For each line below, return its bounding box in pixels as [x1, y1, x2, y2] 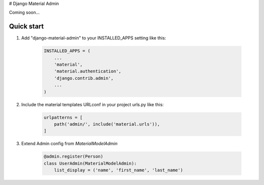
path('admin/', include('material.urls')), [54, 121, 160, 127]
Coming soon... [9, 10, 40, 16]
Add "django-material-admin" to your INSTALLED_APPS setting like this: [21, 35, 166, 41]
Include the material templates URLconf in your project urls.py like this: [21, 101, 164, 107]
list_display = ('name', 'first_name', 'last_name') [54, 167, 183, 173]
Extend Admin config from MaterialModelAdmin [21, 141, 118, 147]
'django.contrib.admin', [54, 75, 114, 81]
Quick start [9, 22, 44, 31]
